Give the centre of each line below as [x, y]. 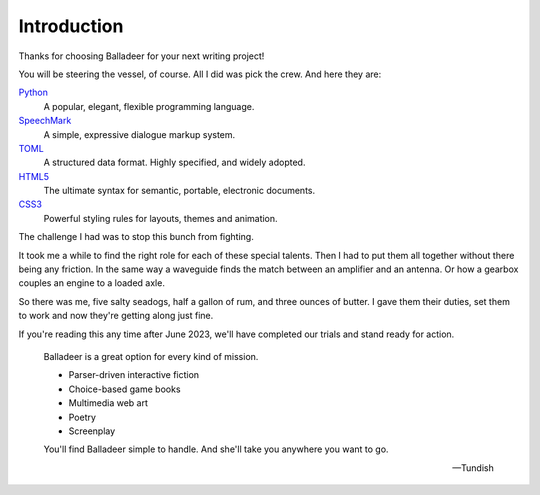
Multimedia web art [108, 403]
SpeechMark [45, 121]
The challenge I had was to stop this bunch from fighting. [136, 237]
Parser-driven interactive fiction [134, 375]
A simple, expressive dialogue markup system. [139, 134]
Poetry [82, 417]
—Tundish [472, 467]
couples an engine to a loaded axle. [91, 283]
